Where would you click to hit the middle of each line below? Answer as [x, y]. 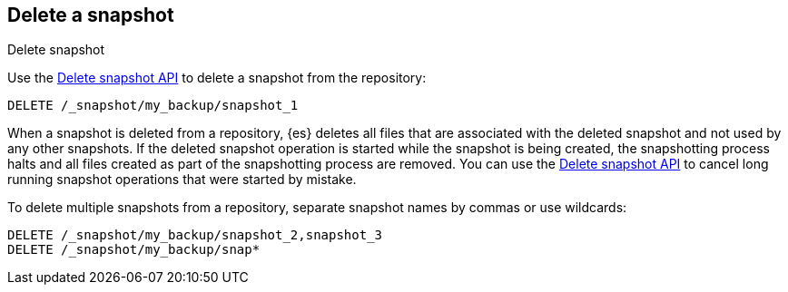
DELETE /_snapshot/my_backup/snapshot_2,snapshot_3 [195, 235]
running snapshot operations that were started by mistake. [182, 180]
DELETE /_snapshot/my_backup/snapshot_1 [153, 106]
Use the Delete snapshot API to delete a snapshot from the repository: [217, 78]
